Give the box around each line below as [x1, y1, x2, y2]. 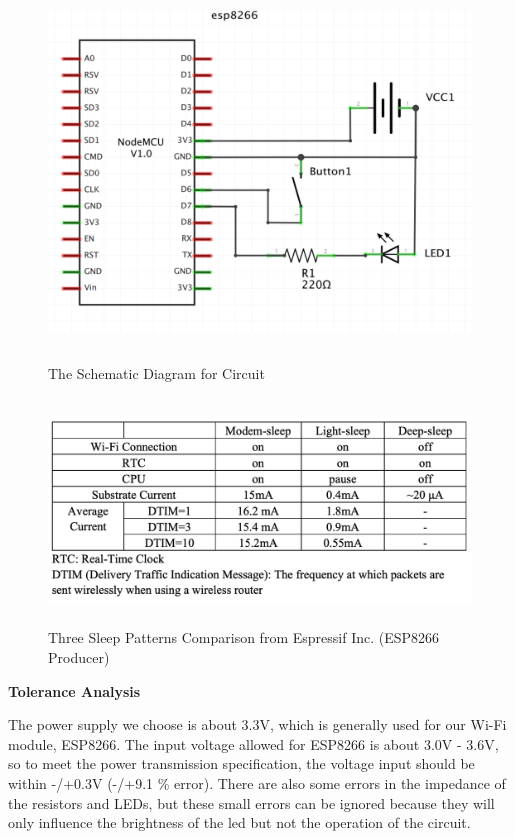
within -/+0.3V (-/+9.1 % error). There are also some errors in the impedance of [8, 773, 506, 794]
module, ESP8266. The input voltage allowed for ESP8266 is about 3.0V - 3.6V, [8, 733, 499, 754]
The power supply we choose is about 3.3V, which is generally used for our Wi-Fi [8, 714, 507, 735]
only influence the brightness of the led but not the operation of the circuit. [8, 812, 471, 833]
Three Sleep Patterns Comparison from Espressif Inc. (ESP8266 [48, 627, 440, 648]
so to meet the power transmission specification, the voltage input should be [8, 753, 475, 774]
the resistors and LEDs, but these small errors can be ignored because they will [8, 792, 495, 813]
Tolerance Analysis [8, 680, 141, 701]
